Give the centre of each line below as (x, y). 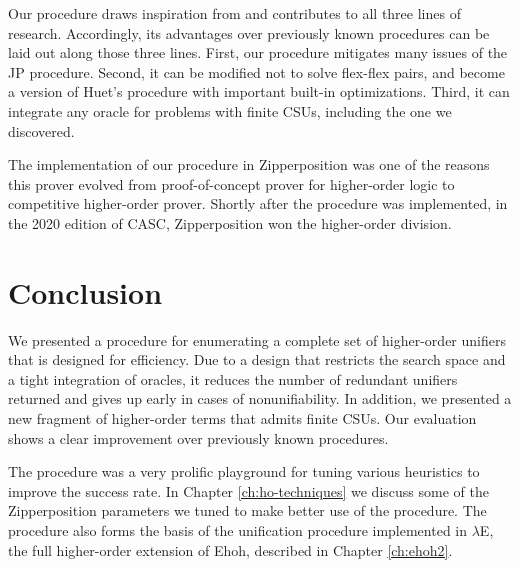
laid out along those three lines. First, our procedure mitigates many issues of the (258, 52)
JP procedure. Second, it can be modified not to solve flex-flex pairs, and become (256, 71)
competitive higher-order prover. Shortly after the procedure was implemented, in (258, 203)
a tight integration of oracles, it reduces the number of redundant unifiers (233, 378)
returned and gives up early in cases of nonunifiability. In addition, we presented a (260, 398)
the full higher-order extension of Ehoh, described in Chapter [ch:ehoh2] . (230, 549)
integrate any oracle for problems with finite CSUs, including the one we (230, 110)
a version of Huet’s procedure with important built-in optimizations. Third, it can (259, 91)
